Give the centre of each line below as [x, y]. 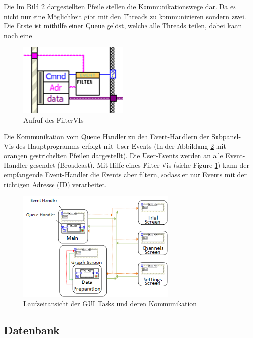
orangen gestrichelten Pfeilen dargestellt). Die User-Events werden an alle [114, 155]
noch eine [18, 35]
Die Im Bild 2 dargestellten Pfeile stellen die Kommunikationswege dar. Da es [120, 6]
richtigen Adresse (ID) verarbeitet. [55, 184]
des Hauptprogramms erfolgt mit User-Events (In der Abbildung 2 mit [121, 146]
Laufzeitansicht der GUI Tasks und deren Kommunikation [110, 303]
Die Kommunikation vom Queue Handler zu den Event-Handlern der [107, 136]
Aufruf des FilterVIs [54, 120]
